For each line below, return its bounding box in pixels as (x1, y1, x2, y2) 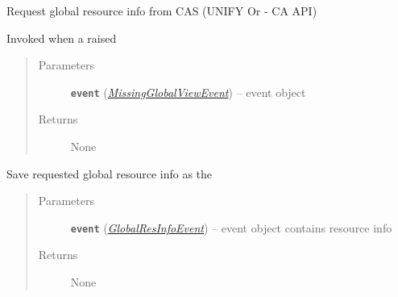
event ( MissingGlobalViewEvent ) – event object (70, 83, 306, 100)
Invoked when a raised (6, 29, 117, 46)
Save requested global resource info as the (6, 165, 213, 182)
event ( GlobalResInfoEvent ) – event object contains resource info (70, 219, 392, 236)
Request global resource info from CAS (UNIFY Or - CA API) (6, 2, 317, 19)
